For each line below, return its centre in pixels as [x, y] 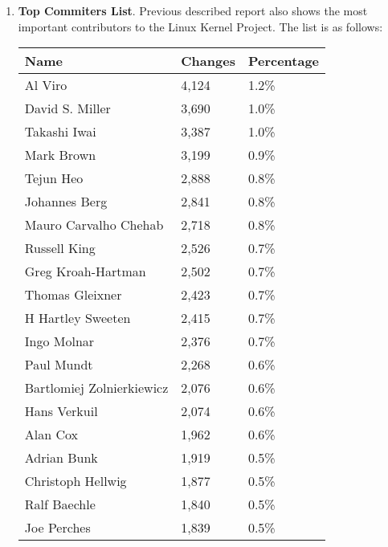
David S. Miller [67, 108]
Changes [208, 61]
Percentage [284, 61]
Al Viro [46, 85]
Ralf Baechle [60, 504]
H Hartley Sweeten [78, 318]
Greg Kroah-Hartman [85, 271]
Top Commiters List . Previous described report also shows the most [193, 10]
